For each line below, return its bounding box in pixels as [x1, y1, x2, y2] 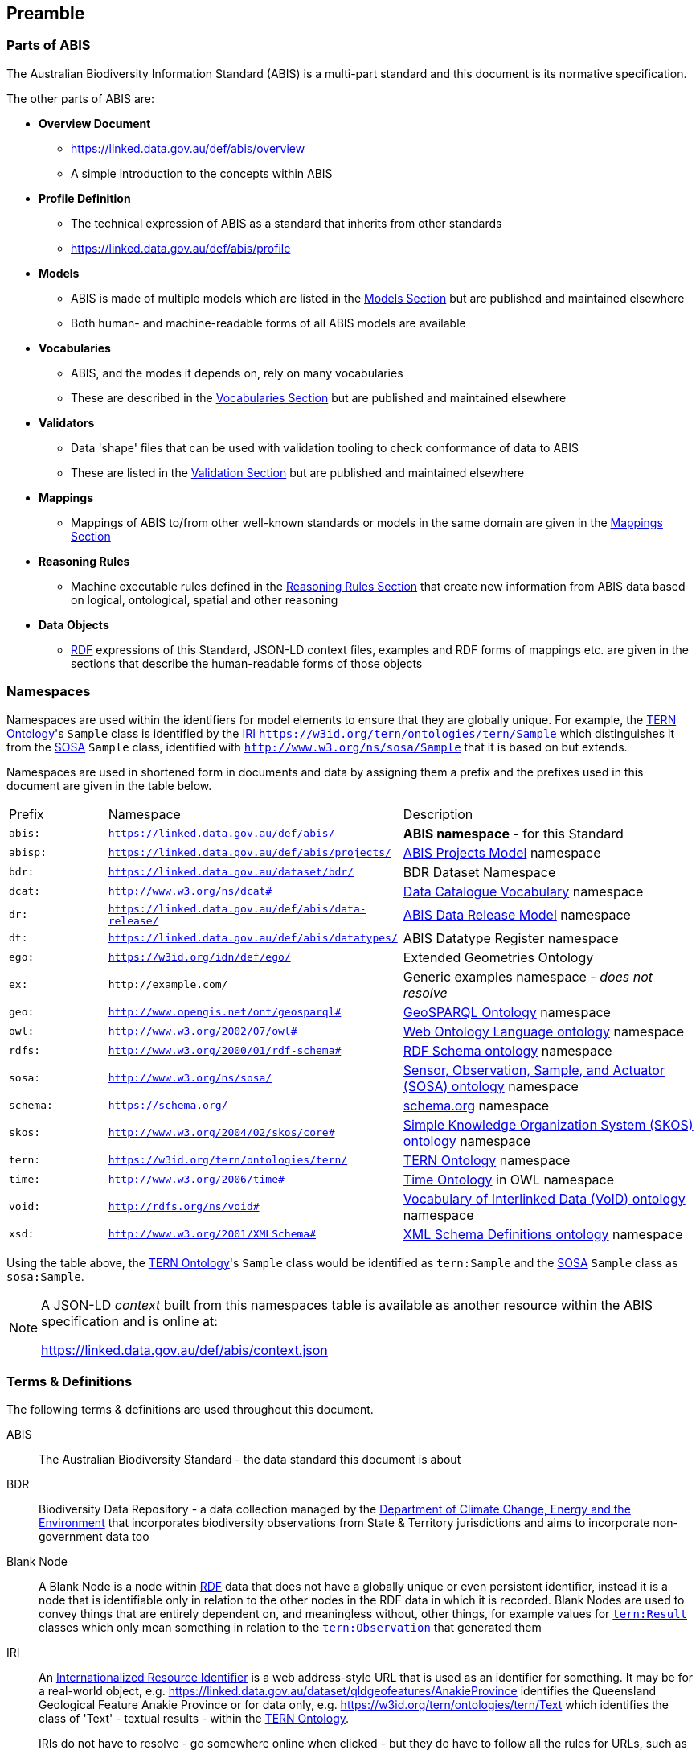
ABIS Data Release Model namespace [403, 906, 631, 923]
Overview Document [39, 116, 151, 130]
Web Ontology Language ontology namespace [403, 1023, 685, 1040]
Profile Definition [39, 191, 131, 205]
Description [403, 805, 473, 822]
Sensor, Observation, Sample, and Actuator [403, 1061, 665, 1078]
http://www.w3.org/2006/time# [108, 1173, 285, 1186]
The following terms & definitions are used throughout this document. [6, 1402, 374, 1417]
